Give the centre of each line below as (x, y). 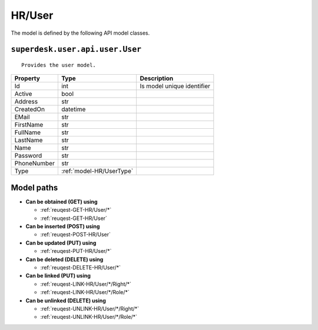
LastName (29, 140)
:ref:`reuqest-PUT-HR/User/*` (76, 251)
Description (157, 78)
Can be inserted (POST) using (63, 226)
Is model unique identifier (175, 86)
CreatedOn (30, 109)
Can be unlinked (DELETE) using (66, 301)
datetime (73, 109)
